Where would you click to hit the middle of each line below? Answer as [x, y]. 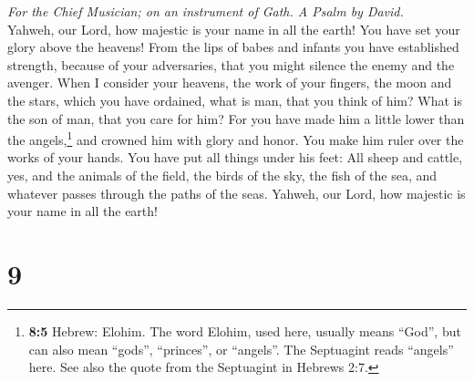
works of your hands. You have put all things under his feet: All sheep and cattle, [235, 157]
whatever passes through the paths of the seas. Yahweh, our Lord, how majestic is [237, 193]
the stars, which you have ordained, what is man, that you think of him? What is [235, 100]
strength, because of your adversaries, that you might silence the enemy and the [231, 64]
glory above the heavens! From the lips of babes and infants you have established [233, 47]
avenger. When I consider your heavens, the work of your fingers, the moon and [230, 83]
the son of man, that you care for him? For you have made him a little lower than [236, 118]
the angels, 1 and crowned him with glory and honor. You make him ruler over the [236, 138]
